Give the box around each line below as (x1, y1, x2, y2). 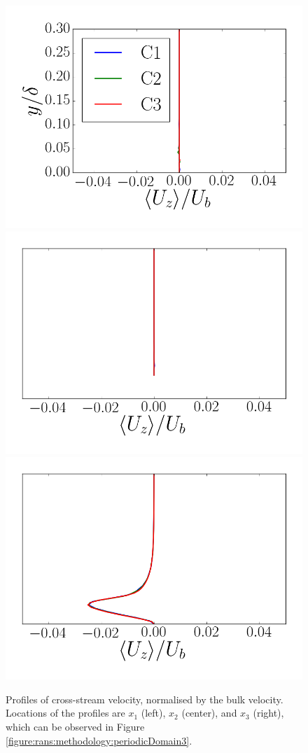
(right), (253, 705, 284, 720)
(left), (141, 705, 166, 720)
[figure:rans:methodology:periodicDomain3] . (6, 733, 192, 747)
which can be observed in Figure (6, 719, 145, 733)
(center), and (181, 705, 237, 720)
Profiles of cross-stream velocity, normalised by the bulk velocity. (6, 691, 283, 706)
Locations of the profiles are (6, 705, 125, 720)
